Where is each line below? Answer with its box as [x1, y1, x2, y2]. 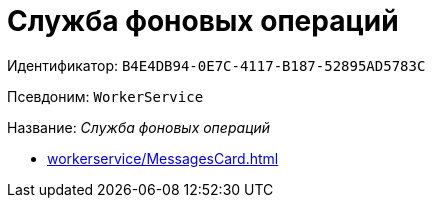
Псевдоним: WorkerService [7, 87, 204, 105]
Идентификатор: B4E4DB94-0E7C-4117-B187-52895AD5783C [7, 56, 426, 74]
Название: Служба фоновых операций [7, 118, 271, 136]
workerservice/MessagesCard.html [47, 149, 279, 167]
